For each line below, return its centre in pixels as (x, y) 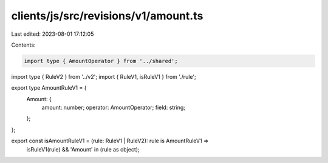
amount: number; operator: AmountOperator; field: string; (113, 108)
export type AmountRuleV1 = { (49, 88)
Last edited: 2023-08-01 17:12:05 (53, 34)
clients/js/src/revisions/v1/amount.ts (107, 16)
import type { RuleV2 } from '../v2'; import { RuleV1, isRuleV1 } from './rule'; (104, 76)
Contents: (23, 45)
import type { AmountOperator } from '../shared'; (101, 61)
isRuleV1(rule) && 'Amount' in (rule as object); (83, 149)
